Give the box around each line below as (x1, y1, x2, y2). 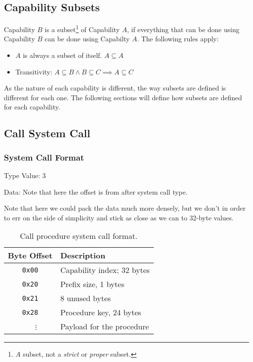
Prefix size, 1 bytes (60, 278, 125, 290)
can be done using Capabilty (44, 34, 130, 44)
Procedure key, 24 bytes (60, 307, 142, 318)
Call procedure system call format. (19, 230, 138, 242)
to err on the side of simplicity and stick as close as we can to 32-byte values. (4, 212, 234, 222)
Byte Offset (8, 250, 53, 261)
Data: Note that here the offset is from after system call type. (4, 186, 188, 197)
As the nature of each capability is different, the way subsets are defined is (4, 83, 226, 93)
